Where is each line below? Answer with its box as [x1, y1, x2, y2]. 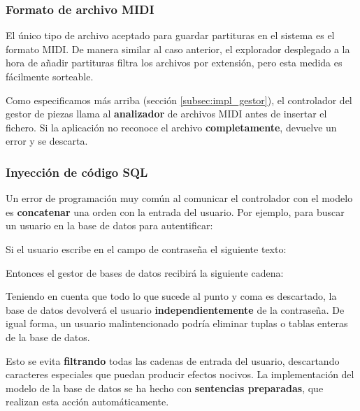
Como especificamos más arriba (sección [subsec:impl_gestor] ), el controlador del [6, 92, 352, 107]
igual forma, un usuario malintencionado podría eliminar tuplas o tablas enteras [6, 316, 348, 331]
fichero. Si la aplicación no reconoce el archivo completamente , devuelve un [6, 120, 337, 134]
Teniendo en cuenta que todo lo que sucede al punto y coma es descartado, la [6, 289, 337, 303]
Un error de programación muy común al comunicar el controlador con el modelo [6, 191, 353, 206]
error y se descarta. [6, 134, 88, 148]
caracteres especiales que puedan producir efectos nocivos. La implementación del [6, 367, 354, 382]
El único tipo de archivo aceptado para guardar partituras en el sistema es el [6, 28, 335, 43]
